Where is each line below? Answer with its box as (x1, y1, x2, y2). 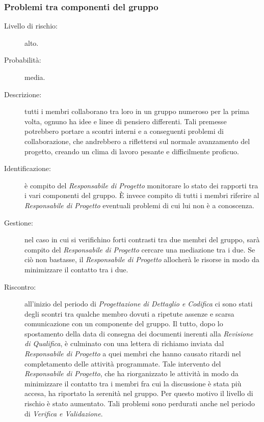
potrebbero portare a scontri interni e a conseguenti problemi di (24, 126, 224, 136)
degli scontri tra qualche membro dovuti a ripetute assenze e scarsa (24, 308, 234, 319)
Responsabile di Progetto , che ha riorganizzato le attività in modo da (24, 368, 239, 379)
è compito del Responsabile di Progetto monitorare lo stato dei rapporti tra (24, 180, 258, 190)
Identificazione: (4, 163, 51, 174)
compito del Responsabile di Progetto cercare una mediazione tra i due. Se (24, 244, 255, 255)
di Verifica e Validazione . (24, 408, 103, 418)
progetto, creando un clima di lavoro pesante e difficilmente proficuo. (24, 146, 240, 156)
